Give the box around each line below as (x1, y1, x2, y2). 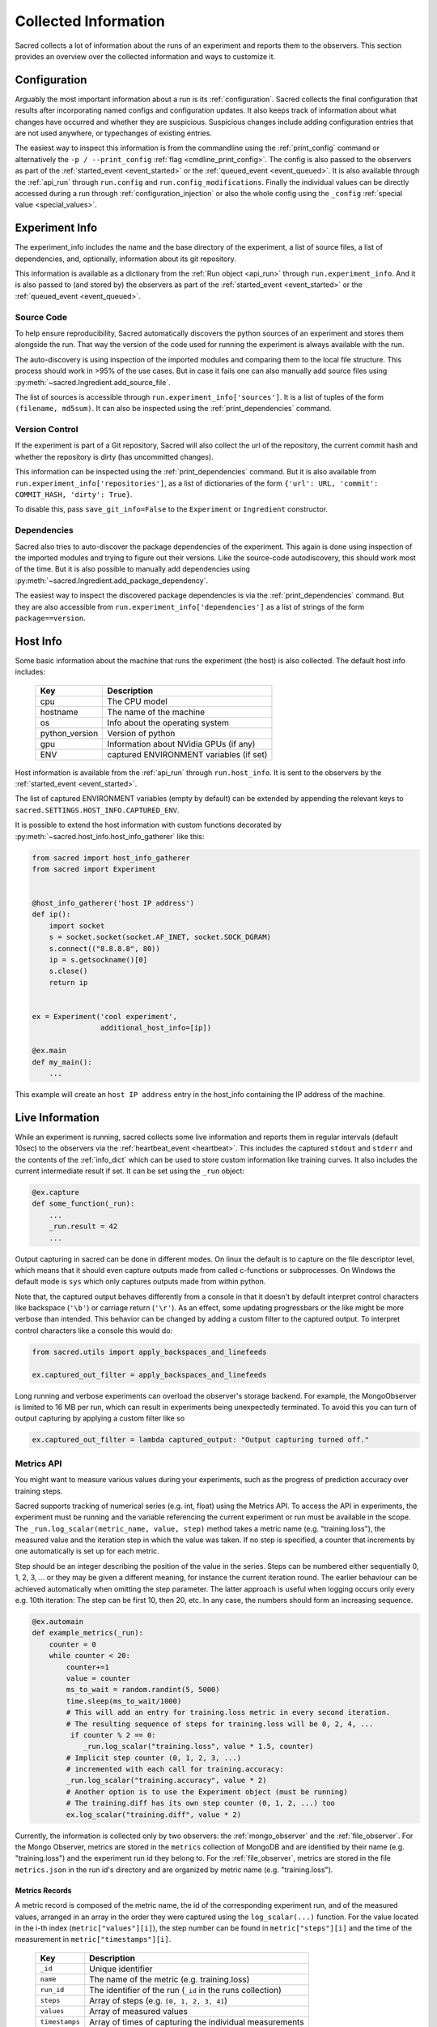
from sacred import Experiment (32, 864, 157, 873)
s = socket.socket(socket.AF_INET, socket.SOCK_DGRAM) (49, 932, 271, 942)
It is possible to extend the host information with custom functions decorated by (15, 820, 282, 830)
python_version (40, 727, 99, 739)
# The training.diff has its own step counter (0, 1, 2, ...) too (66, 1798, 336, 1808)
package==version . (15, 613, 86, 623)
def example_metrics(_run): (32, 1628, 143, 1638)
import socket (49, 921, 105, 930)
